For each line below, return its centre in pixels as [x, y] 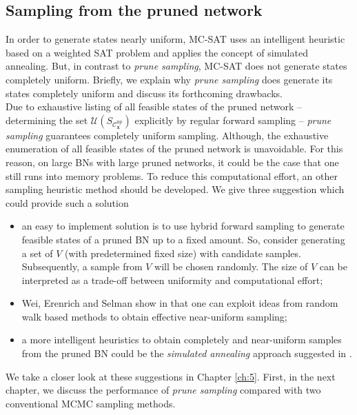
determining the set [47, 120]
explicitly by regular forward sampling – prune [233, 120]
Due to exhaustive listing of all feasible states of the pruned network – [154, 107]
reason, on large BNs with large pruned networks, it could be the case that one [172, 162]
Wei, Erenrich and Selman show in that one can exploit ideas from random [180, 303]
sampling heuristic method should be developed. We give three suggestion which [175, 189]
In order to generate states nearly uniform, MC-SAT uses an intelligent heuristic [175, 39]
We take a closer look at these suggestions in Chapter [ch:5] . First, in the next [171, 376]
